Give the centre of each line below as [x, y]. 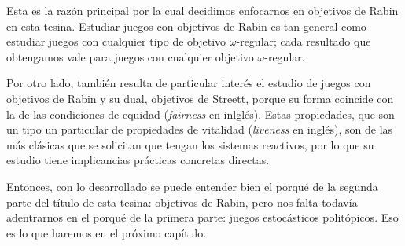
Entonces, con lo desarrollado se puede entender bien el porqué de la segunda [192, 186]
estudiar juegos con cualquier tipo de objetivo [116, 41]
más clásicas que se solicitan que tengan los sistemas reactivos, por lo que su [190, 144]
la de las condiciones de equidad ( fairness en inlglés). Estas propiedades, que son [201, 114]
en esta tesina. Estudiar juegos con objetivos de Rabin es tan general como [186, 26]
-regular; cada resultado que [304, 41]
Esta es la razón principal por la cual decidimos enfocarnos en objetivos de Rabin [202, 10]
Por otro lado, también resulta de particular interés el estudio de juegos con [189, 83]
